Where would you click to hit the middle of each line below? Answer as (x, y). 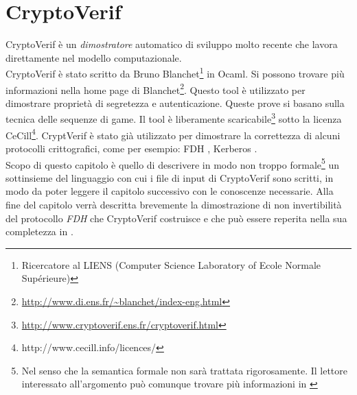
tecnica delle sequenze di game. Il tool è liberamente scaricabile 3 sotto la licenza (174, 118)
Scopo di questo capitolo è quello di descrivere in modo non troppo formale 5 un (173, 163)
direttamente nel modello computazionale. (94, 57)
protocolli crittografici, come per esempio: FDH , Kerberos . (131, 148)
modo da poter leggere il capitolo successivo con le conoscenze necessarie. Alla (170, 191)
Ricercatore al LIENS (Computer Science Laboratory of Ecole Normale (171, 264)
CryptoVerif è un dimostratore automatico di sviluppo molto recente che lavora (172, 44)
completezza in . (39, 231)
